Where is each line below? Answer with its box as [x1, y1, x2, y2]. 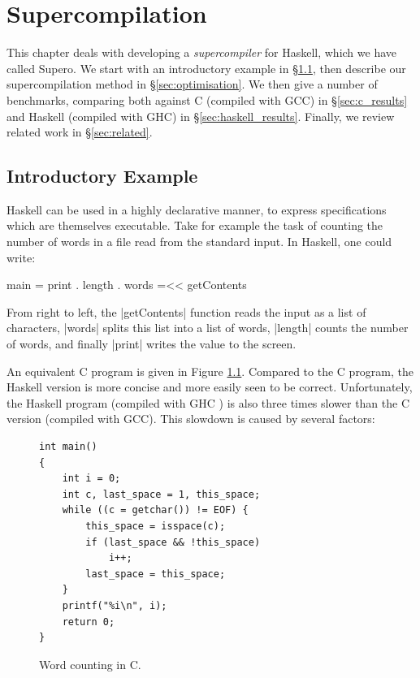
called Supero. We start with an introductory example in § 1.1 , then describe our [6, 59, 406, 76]
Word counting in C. [39, 655, 141, 672]
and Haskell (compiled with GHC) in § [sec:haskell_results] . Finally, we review [6, 107, 395, 124]
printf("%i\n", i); [62, 599, 167, 611]
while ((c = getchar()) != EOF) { [62, 504, 249, 516]
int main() [39, 441, 97, 453]
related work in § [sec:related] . [6, 123, 153, 140]
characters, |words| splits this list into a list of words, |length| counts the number [6, 319, 409, 336]
